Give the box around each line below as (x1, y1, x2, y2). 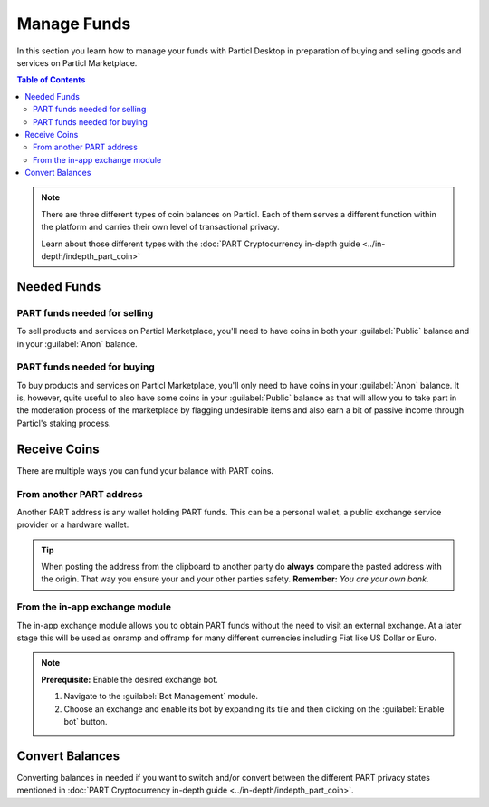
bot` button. (63, 716, 108, 726)
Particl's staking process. (16, 418, 111, 428)
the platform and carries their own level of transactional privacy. (41, 222, 280, 233)
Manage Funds (16, 14, 131, 34)
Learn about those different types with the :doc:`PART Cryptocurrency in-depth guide (41, 238, 361, 249)
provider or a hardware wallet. (16, 519, 129, 530)
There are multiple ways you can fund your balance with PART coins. (16, 465, 274, 476)
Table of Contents (16, 74, 86, 85)
